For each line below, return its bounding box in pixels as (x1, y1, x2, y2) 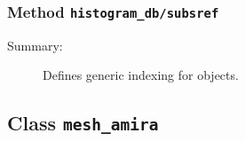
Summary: (7, 35, 63, 54)
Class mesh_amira (7, 109, 159, 137)
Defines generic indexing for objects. (43, 66, 239, 84)
